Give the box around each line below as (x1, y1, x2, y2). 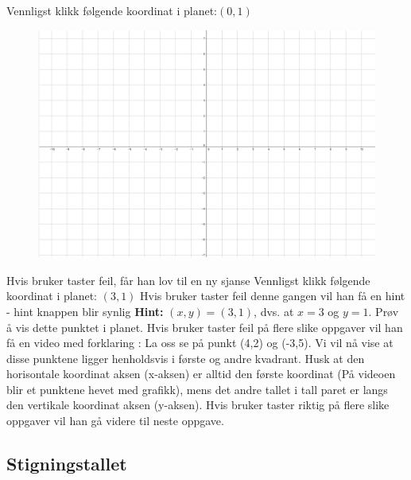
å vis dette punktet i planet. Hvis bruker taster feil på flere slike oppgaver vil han (6, 318, 403, 335)
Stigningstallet (6, 451, 127, 476)
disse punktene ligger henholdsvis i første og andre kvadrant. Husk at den (6, 349, 365, 366)
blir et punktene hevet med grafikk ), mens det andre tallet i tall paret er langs (6, 380, 388, 397)
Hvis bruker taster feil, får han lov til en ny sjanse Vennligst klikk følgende (6, 271, 370, 288)
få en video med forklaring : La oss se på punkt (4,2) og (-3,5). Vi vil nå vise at (6, 334, 394, 351)
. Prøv (368, 302, 399, 319)
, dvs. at (254, 302, 294, 319)
